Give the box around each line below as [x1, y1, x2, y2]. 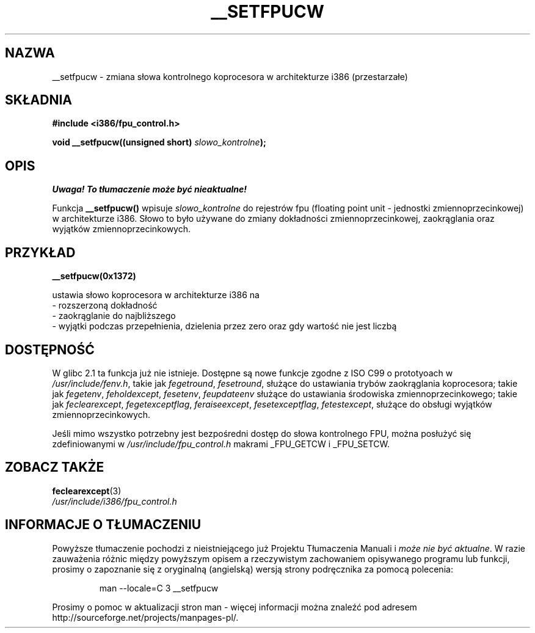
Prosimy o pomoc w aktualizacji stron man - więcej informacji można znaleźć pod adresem [52, 601, 417, 612]
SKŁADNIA [5, 92, 72, 108]
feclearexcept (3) [52, 485, 122, 496]
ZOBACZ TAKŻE [5, 459, 104, 475]
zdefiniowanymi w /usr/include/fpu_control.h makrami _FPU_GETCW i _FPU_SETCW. [52, 438, 390, 449]
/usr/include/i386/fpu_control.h [52, 496, 177, 507]
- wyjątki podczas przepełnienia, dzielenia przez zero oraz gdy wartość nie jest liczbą [52, 321, 397, 332]
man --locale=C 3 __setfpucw [99, 582, 219, 593]
